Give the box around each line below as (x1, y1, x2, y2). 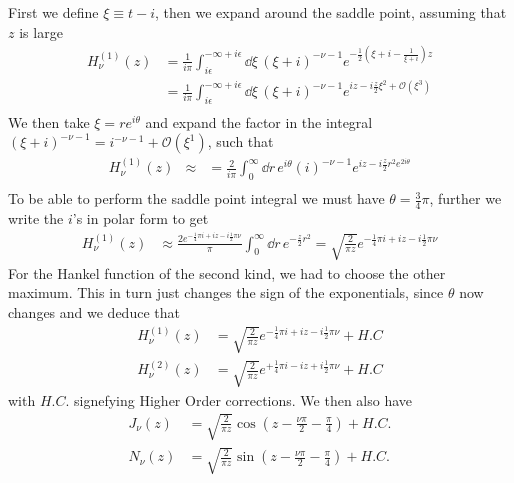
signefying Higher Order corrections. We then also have (74, 389, 413, 410)
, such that (207, 131, 274, 152)
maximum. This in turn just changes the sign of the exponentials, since (8, 282, 444, 303)
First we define (8, 2, 99, 22)
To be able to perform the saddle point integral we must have (8, 188, 385, 209)
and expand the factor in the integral (145, 111, 373, 132)
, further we (429, 188, 502, 209)
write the (8, 207, 64, 228)
